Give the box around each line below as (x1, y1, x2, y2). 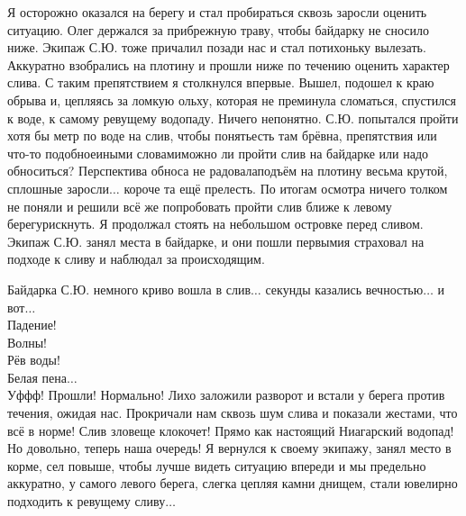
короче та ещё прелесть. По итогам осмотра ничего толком (123, 178, 448, 197)
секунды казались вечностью (265, 279, 424, 298)
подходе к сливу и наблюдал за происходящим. (7, 249, 265, 268)
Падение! (7, 315, 57, 334)
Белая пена (7, 367, 67, 386)
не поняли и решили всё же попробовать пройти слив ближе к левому (7, 196, 392, 215)
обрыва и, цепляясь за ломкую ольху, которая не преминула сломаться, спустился (7, 90, 456, 109)
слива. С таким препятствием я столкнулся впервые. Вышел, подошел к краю (7, 73, 434, 92)
